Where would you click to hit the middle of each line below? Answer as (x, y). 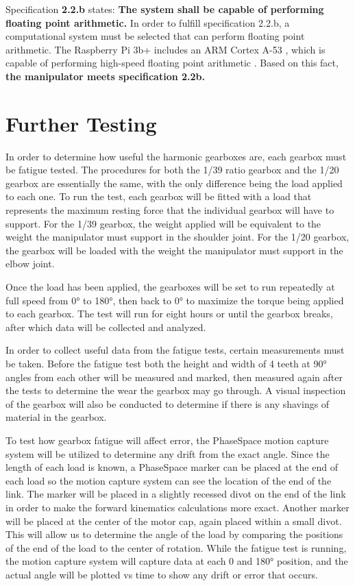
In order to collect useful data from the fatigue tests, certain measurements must (175, 350)
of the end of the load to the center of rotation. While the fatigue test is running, (176, 547)
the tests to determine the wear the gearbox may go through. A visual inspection (176, 390)
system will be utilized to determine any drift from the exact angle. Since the (168, 453)
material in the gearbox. (56, 417)
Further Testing (81, 123)
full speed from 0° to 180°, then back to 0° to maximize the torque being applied (175, 300)
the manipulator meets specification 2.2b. (105, 76)
